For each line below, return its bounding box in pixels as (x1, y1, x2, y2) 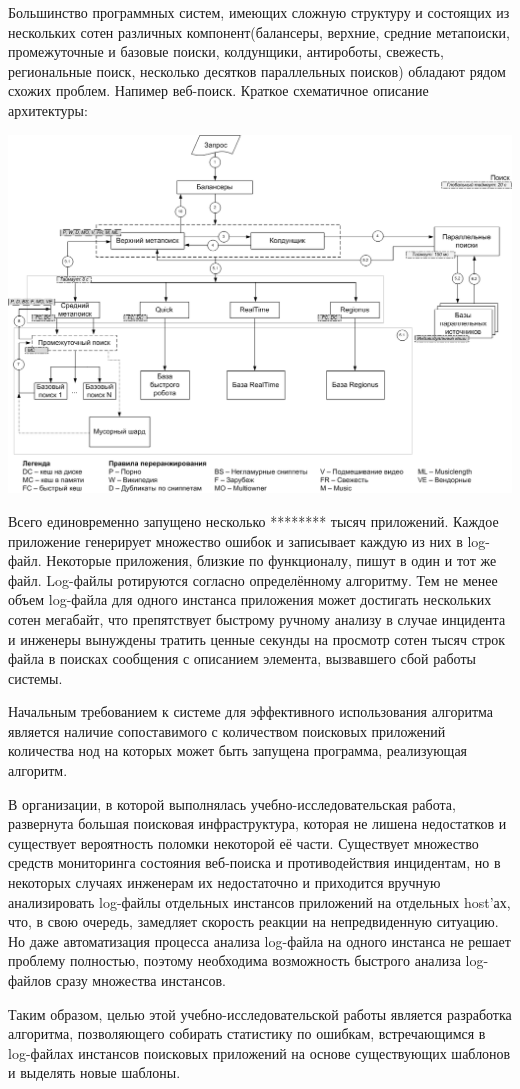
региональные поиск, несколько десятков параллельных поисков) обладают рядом (8, 60, 506, 81)
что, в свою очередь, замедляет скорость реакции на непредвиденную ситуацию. (8, 911, 499, 932)
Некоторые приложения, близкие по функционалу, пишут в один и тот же (46, 550, 497, 571)
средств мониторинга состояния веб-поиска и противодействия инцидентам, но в (8, 852, 501, 873)
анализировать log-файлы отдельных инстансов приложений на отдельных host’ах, (8, 891, 511, 912)
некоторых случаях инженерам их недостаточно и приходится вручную (8, 872, 441, 893)
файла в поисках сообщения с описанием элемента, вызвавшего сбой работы (8, 648, 476, 669)
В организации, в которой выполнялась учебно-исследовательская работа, (8, 793, 456, 814)
